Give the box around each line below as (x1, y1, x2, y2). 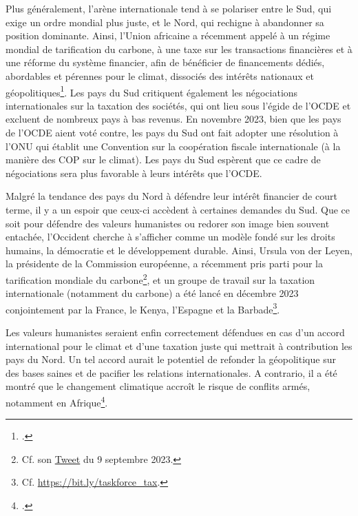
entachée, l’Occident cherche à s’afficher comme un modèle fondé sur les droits (6, 229, 335, 244)
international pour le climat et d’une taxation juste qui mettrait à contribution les (6, 338, 352, 353)
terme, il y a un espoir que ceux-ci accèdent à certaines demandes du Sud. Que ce (6, 202, 350, 216)
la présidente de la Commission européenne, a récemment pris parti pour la (6, 256, 323, 271)
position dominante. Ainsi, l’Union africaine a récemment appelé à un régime (6, 28, 330, 43)
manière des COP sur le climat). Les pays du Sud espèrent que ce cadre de (6, 152, 321, 167)
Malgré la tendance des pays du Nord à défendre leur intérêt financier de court (6, 189, 337, 203)
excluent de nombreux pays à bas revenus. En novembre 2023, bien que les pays (6, 112, 341, 126)
